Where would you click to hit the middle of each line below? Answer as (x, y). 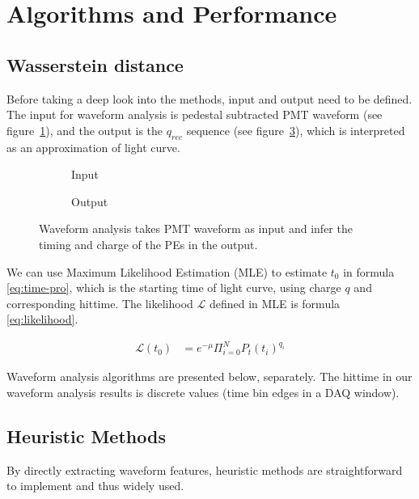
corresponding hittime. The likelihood (100, 303)
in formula (369, 271)
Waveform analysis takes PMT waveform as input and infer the (196, 228)
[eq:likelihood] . (42, 319)
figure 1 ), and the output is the (85, 130)
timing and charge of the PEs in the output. (148, 244)
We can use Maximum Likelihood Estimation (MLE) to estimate (167, 271)
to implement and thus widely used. (95, 486)
